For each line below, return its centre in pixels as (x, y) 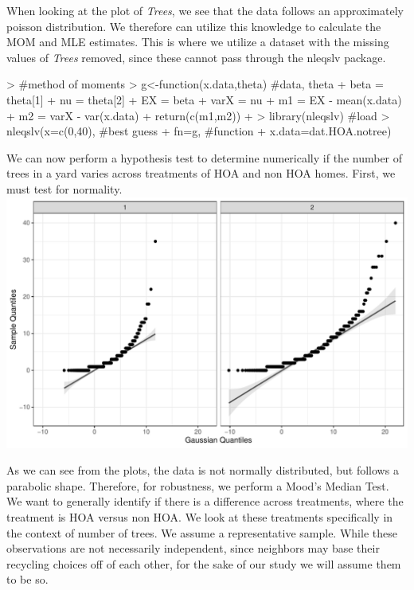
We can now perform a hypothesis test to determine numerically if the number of (205, 157)
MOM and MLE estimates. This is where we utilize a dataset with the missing (198, 42)
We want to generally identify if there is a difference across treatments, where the (205, 501)
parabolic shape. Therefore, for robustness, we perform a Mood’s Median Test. (198, 485)
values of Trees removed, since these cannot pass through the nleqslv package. (196, 57)
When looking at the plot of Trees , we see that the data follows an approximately (205, 10)
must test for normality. (64, 188)
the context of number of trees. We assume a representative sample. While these (202, 532)
